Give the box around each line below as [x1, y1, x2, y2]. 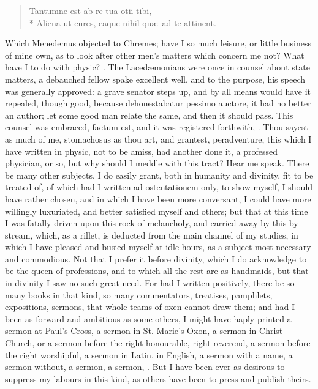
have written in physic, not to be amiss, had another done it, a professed [5, 144, 278, 157]
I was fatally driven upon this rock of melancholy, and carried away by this [5, 217, 287, 229]
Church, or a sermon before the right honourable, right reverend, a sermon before [5, 336, 311, 349]
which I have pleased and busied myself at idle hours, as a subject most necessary [5, 240, 311, 253]
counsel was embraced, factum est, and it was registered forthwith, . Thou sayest [5, 120, 308, 133]
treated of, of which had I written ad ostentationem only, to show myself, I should [5, 180, 313, 193]
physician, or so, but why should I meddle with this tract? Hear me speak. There [5, 157, 309, 169]
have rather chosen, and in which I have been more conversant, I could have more [5, 192, 311, 205]
